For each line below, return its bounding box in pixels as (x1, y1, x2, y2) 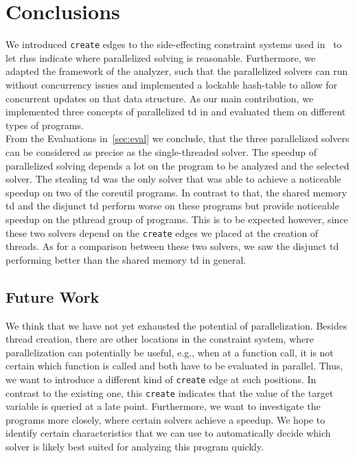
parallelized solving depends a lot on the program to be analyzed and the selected (5, 158, 350, 172)
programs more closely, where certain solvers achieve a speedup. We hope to (5, 412, 325, 426)
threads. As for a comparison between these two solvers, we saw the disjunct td (5, 239, 339, 253)
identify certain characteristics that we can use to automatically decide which (5, 426, 331, 440)
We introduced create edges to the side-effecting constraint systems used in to (5, 37, 342, 51)
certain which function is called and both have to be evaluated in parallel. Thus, (5, 358, 343, 373)
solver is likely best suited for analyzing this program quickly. (5, 439, 264, 454)
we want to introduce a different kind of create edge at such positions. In (5, 371, 317, 386)
